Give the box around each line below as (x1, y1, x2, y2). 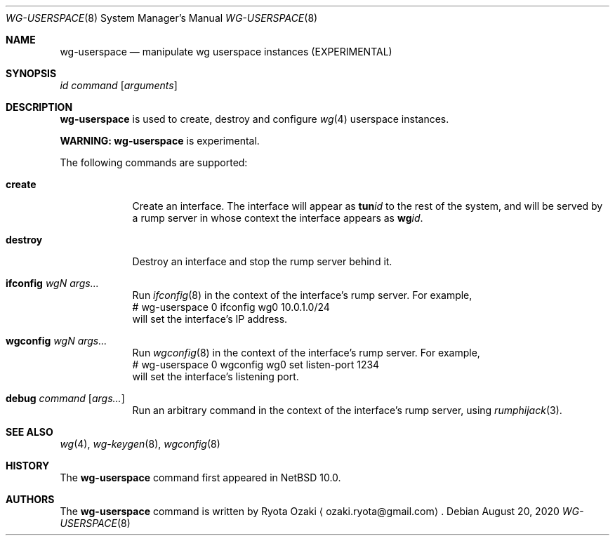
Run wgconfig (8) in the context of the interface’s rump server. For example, (132, 347, 480, 359)
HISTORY (6, 460, 50, 472)
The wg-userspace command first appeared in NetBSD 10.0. (60, 472, 341, 483)
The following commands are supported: (60, 156, 248, 168)
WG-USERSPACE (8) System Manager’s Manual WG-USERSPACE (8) (6, 12, 318, 24)
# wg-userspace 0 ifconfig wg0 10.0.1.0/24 (132, 301, 330, 313)
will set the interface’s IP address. (132, 313, 288, 325)
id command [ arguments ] (60, 79, 178, 91)
